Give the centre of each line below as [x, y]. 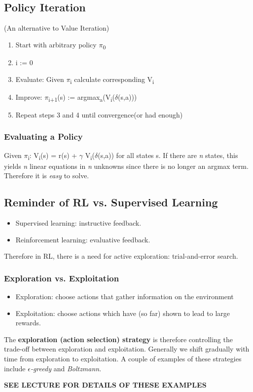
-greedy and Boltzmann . [66, 368]
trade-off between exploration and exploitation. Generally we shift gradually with [127, 349]
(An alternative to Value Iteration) [57, 28]
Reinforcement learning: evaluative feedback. [83, 239]
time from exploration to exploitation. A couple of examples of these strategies [123, 359]
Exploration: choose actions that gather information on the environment [125, 296]
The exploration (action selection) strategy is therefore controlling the [118, 339]
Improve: [29, 97]
